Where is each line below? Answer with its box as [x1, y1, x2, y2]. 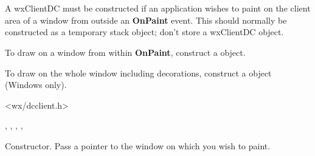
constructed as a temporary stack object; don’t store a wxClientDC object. [5, 25, 284, 38]
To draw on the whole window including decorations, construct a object [5, 66, 272, 79]
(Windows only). [5, 78, 67, 91]
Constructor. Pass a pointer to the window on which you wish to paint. [5, 139, 271, 152]
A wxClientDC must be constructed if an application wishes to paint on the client [5, 2, 311, 15]
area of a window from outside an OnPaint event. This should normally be [5, 13, 287, 26]
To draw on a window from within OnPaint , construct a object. [5, 46, 246, 58]
